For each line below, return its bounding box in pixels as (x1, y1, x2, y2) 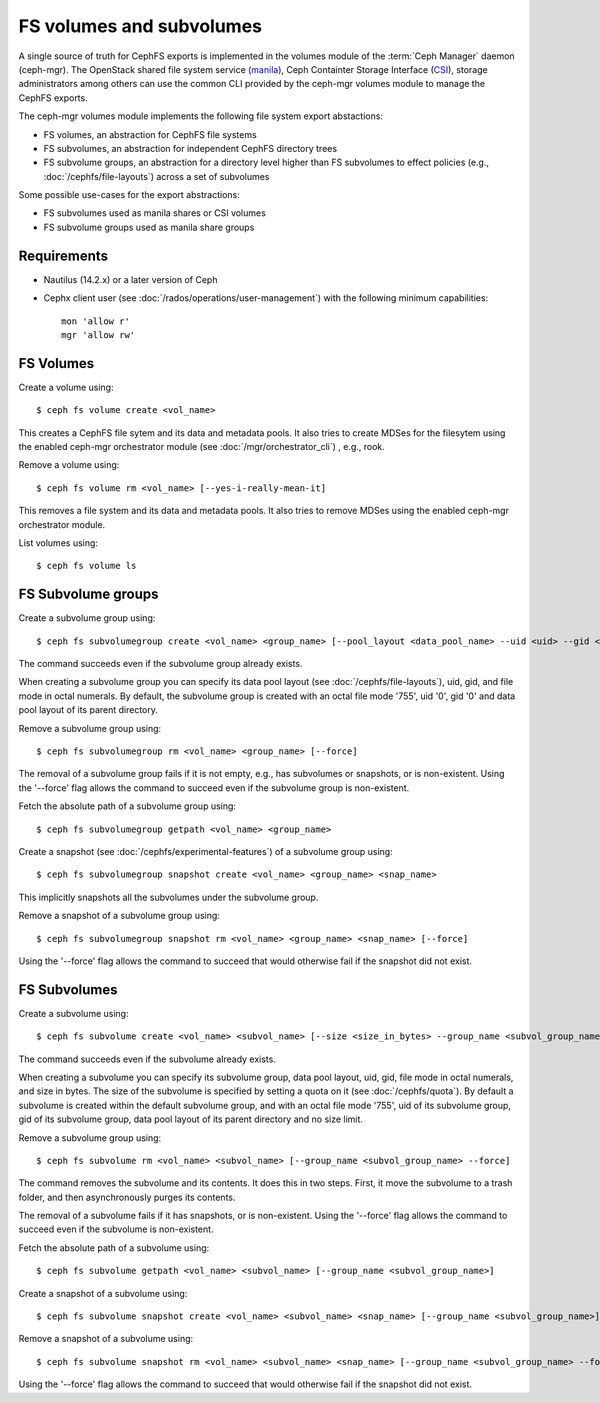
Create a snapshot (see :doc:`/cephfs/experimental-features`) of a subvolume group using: (18, 845, 394, 857)
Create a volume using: (18, 381, 114, 393)
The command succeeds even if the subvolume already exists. (18, 1053, 277, 1065)
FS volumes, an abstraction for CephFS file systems (43, 128, 257, 140)
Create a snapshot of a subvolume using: (18, 1287, 188, 1299)
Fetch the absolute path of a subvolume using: (18, 1241, 210, 1254)
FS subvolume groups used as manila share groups (43, 221, 255, 233)
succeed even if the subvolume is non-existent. (18, 1223, 214, 1235)
